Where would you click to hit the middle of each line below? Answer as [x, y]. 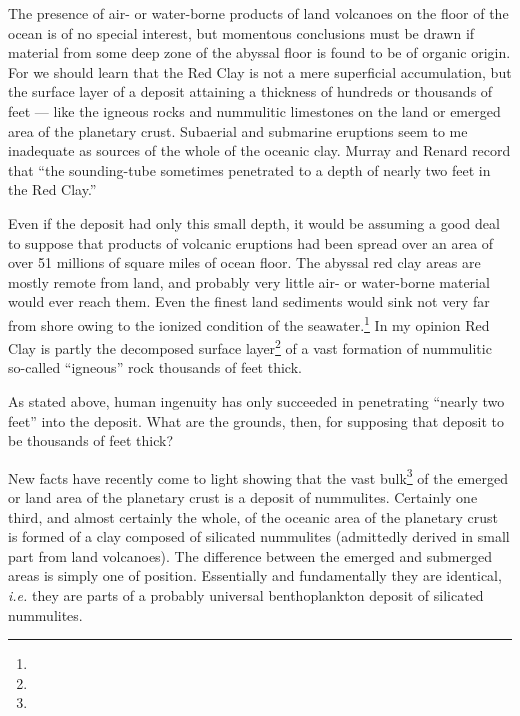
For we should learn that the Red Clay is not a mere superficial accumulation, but [260, 71]
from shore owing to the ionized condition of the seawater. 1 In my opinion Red [249, 323]
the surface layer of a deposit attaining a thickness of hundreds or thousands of [250, 91]
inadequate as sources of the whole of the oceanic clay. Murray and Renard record [259, 150]
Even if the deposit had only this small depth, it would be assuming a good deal [254, 222]
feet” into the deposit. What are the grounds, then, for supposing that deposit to [256, 420]
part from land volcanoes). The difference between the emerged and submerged [250, 555]
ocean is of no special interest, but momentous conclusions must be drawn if [241, 32]
